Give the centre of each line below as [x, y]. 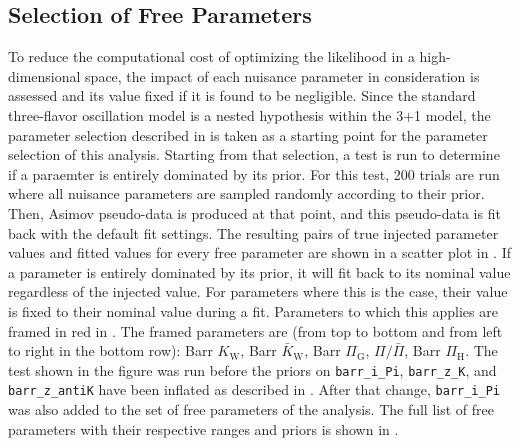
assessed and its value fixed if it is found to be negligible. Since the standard [242, 95]
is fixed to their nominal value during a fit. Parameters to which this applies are [253, 310]
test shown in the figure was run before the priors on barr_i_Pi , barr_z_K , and [252, 369]
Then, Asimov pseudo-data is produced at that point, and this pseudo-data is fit [254, 212]
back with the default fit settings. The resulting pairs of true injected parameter [253, 232]
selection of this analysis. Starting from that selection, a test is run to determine [254, 154]
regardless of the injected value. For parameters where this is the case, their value [258, 291]
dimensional [44, 75]
